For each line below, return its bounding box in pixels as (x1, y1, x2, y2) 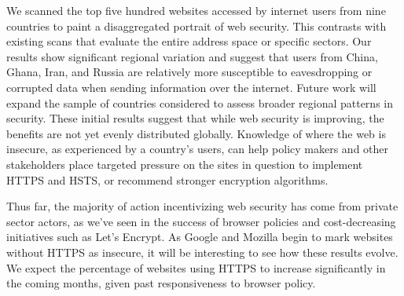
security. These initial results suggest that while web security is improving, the (6, 110, 384, 126)
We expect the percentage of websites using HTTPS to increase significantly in (6, 259, 386, 276)
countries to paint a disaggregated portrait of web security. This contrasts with (6, 17, 387, 34)
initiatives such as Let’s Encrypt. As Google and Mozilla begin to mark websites (6, 228, 393, 245)
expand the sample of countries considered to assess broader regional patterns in (6, 94, 393, 111)
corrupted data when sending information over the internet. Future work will (6, 79, 376, 95)
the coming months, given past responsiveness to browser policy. (6, 275, 316, 291)
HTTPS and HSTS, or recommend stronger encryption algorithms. (6, 171, 329, 188)
